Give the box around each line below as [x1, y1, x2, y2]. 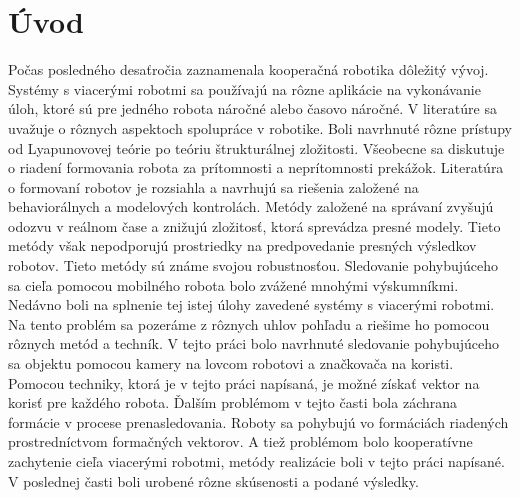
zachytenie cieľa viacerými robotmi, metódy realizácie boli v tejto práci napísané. [8, 451, 505, 471]
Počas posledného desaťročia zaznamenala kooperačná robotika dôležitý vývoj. [8, 59, 489, 80]
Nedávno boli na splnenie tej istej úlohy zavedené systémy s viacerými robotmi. [8, 294, 495, 315]
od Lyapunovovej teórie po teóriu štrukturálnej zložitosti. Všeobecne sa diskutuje [8, 137, 505, 158]
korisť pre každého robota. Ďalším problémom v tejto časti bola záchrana [8, 392, 458, 413]
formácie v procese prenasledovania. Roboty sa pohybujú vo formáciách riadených [8, 411, 509, 432]
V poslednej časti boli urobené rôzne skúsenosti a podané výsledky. [8, 470, 419, 491]
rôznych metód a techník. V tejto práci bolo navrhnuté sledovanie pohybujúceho [8, 333, 500, 354]
